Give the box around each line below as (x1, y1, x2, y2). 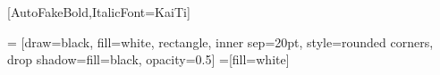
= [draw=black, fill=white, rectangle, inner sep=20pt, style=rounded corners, (7, 32, 434, 51)
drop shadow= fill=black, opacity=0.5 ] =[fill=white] (7, 50, 290, 69)
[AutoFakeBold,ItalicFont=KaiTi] (7, 3, 190, 21)
